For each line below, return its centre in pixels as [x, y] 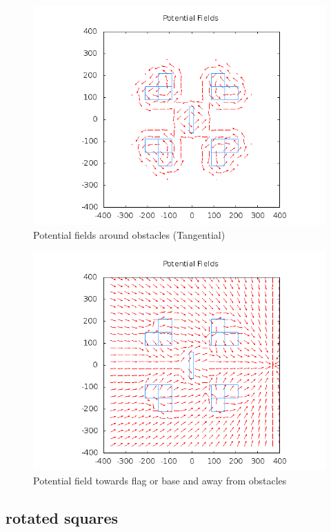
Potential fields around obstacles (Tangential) [129, 234]
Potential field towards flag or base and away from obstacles [160, 480]
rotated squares [62, 517]
